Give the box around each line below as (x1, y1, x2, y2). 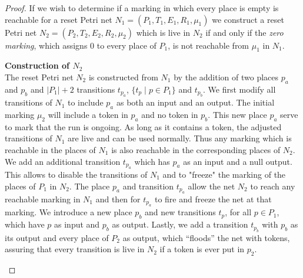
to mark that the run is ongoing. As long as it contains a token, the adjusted (5, 120, 282, 133)
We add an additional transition (5, 155, 121, 167)
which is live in (136, 26, 191, 38)
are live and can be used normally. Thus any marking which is (67, 132, 292, 144)
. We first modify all (202, 83, 276, 95)
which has (134, 155, 170, 167)
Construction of (5, 59, 70, 72)
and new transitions (145, 206, 216, 218)
